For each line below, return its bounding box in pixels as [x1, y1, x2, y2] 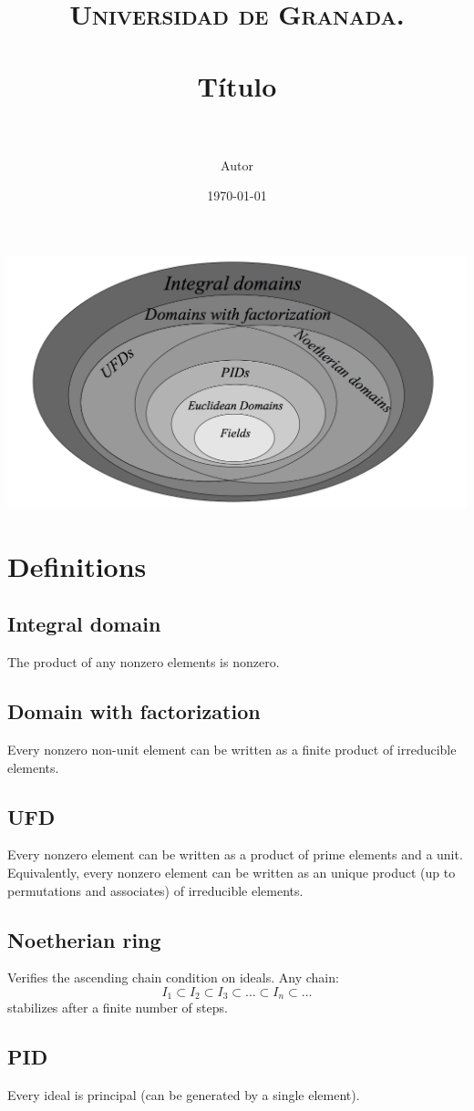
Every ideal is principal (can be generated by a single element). [7, 1085, 360, 1105]
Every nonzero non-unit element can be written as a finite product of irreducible [7, 739, 457, 758]
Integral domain [7, 610, 161, 638]
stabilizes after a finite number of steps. [7, 998, 228, 1017]
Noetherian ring [7, 925, 161, 953]
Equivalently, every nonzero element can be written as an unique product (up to [7, 862, 456, 881]
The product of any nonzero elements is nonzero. [7, 653, 280, 672]
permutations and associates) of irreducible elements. [7, 880, 304, 900]
